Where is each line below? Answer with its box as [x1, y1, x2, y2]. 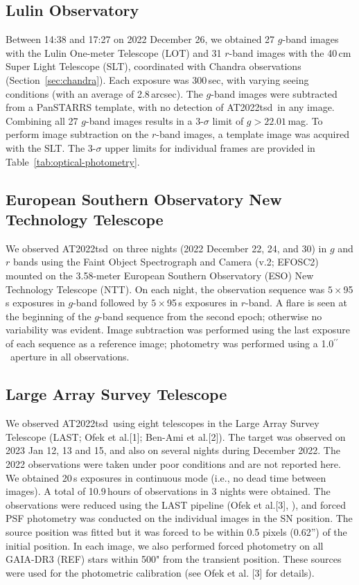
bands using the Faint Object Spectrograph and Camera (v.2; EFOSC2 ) [12, 254, 319, 269]
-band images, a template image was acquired [156, 127, 349, 141]
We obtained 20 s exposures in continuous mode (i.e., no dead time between [6, 470, 326, 484]
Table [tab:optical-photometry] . [6, 154, 140, 168]
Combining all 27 [6, 113, 78, 128]
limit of [212, 113, 244, 128]
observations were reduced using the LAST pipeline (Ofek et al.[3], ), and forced [6, 497, 346, 512]
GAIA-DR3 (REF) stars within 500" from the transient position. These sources [6, 552, 342, 566]
